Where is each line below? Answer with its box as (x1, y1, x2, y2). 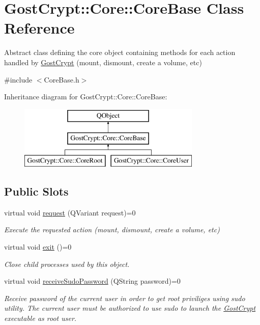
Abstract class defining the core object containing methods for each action (4, 47, 236, 58)
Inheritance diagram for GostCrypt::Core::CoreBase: (4, 91, 167, 102)
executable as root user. (4, 313, 77, 323)
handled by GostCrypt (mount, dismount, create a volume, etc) (4, 57, 202, 67)
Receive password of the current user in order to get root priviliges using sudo (4, 292, 245, 303)
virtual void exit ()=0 (4, 241, 72, 252)
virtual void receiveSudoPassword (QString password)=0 (4, 276, 181, 286)
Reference (4, 17, 75, 38)
